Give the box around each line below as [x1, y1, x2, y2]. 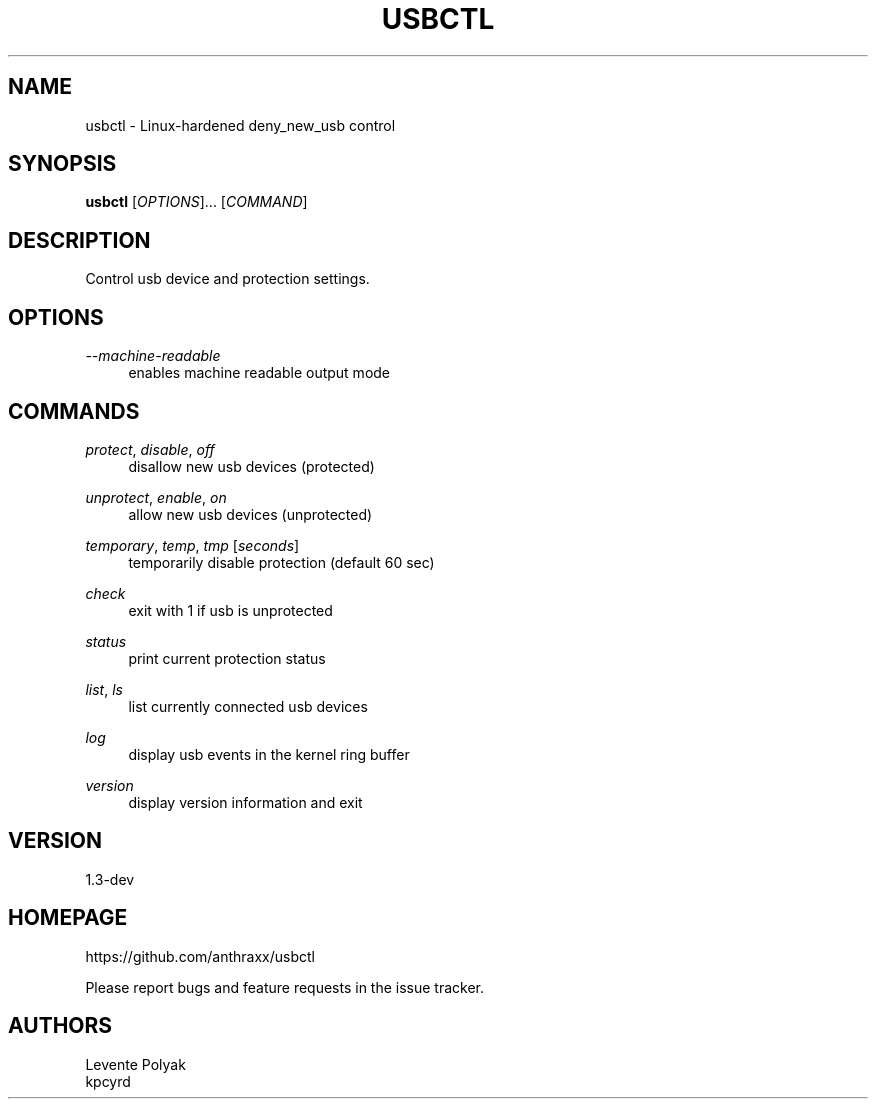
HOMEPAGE [8, 905, 128, 931]
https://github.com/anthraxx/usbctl [85, 947, 315, 965]
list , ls [85, 680, 123, 698]
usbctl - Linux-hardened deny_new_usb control [85, 116, 396, 134]
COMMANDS [8, 398, 140, 424]
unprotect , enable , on [85, 488, 227, 506]
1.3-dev [85, 870, 135, 888]
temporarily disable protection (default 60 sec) [128, 553, 435, 571]
